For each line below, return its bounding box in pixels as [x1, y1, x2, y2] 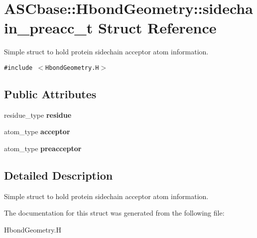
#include [4, 64, 33, 71]
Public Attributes [4, 86, 97, 101]
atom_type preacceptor [4, 143, 82, 153]
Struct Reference [98, 17, 217, 38]
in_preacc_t [4, 17, 93, 38]
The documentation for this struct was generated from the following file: [4, 208, 225, 218]
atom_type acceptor [4, 126, 70, 137]
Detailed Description [4, 167, 113, 183]
